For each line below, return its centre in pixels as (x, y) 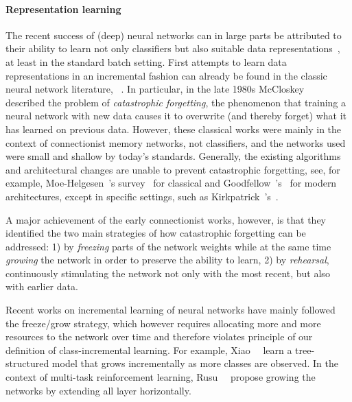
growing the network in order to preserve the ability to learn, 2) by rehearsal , (167, 260)
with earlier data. (42, 286)
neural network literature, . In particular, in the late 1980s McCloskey (155, 89)
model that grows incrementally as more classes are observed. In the (195, 363)
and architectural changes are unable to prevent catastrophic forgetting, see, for (173, 169)
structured (27, 363)
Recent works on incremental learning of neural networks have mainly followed (171, 310)
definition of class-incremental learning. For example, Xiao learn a (149, 350)
